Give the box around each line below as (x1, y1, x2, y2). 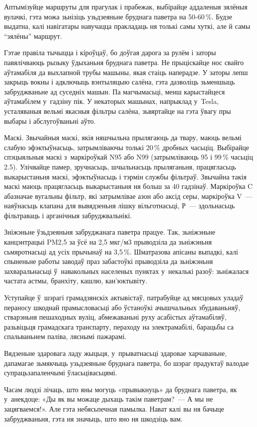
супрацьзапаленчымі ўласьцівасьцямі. (4, 367, 117, 378)
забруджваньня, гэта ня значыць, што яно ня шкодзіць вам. (4, 413, 183, 424)
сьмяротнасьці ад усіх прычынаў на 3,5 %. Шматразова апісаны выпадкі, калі (4, 246, 238, 256)
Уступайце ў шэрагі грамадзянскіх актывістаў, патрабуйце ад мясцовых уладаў (4, 292, 244, 303)
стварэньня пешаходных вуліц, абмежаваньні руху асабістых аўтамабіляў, (4, 312, 227, 322)
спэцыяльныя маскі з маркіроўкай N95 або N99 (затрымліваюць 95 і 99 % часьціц (4, 152, 253, 162)
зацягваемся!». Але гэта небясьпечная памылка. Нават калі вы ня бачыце (4, 403, 224, 414)
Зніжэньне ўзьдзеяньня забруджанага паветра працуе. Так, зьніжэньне (4, 227, 216, 237)
